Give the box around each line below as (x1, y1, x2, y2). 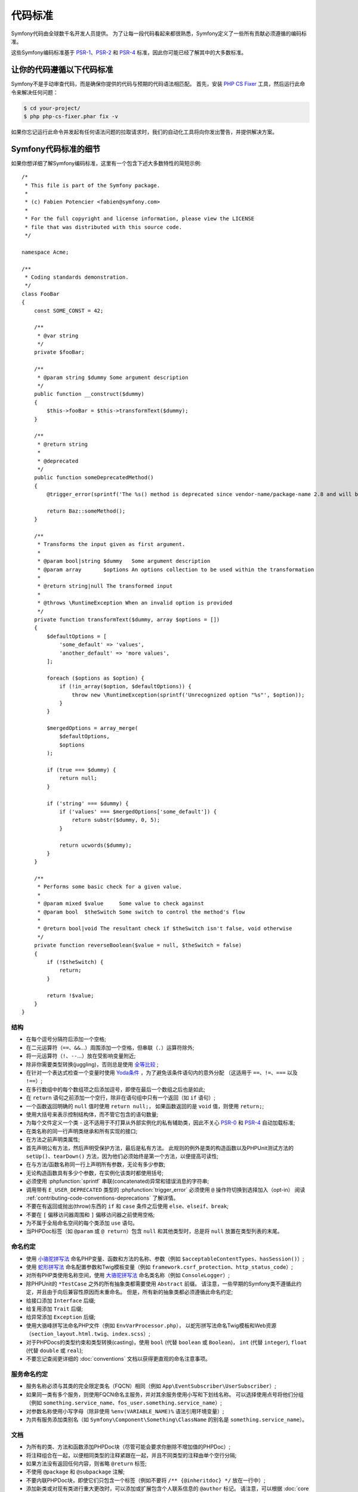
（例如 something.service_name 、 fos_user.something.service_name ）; (26, 1399, 222, 1407)
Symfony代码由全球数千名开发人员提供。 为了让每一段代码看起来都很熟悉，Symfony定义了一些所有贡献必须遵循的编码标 (11, 30, 307, 37)
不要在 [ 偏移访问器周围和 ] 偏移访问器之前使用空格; (26, 1211, 155, 1218)
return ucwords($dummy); (59, 841, 132, 849)
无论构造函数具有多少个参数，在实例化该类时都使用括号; (26, 1169, 164, 1176)
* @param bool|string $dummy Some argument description (37, 558, 211, 565)
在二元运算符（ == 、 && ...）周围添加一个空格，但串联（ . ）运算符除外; (26, 1044, 195, 1051)
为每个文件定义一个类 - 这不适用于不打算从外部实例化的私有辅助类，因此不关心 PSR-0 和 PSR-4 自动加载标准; (26, 1119, 295, 1126)
